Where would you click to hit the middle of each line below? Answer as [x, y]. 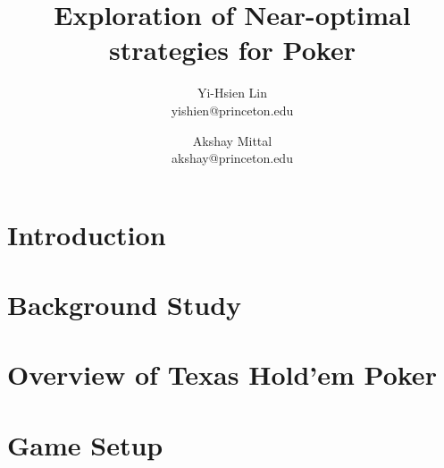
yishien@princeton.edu [232, 110]
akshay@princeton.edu [232, 158]
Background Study [125, 305]
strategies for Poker [232, 50]
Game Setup [85, 444]
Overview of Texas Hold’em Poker [222, 374]
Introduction [87, 234]
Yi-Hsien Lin [232, 93]
